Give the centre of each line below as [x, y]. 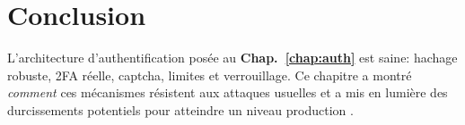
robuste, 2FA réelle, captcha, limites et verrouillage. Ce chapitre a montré [210, 75]
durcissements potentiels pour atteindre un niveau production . [180, 109]
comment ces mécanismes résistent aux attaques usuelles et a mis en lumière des [228, 92]
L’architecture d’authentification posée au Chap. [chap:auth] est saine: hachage [232, 58]
